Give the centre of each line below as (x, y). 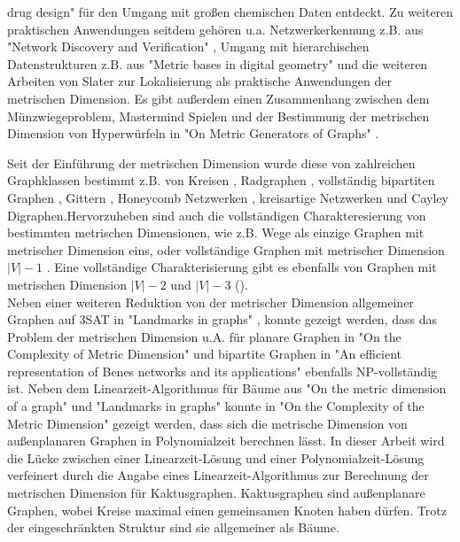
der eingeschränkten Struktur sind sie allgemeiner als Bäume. (173, 527)
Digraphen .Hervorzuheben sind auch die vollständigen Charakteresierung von (217, 215)
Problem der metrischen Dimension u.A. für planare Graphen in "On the (204, 336)
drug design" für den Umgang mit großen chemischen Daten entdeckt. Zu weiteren (230, 12)
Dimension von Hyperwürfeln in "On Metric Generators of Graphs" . (193, 133)
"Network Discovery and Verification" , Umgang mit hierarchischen (188, 46)
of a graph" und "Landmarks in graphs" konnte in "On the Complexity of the (216, 406)
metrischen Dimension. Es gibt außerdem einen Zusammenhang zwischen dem (218, 98)
